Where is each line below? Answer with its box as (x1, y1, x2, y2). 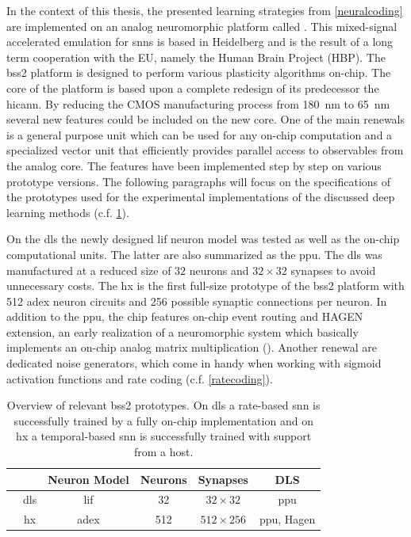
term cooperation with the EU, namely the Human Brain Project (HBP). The (6, 48, 386, 65)
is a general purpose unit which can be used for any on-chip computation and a (6, 126, 393, 143)
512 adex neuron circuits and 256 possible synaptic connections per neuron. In (6, 292, 387, 309)
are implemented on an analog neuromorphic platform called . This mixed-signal (6, 17, 398, 34)
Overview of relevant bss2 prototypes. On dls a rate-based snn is (6, 397, 321, 413)
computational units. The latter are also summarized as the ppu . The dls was (6, 246, 382, 262)
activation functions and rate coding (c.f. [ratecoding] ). (6, 370, 273, 387)
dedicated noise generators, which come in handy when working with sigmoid (6, 355, 382, 371)
